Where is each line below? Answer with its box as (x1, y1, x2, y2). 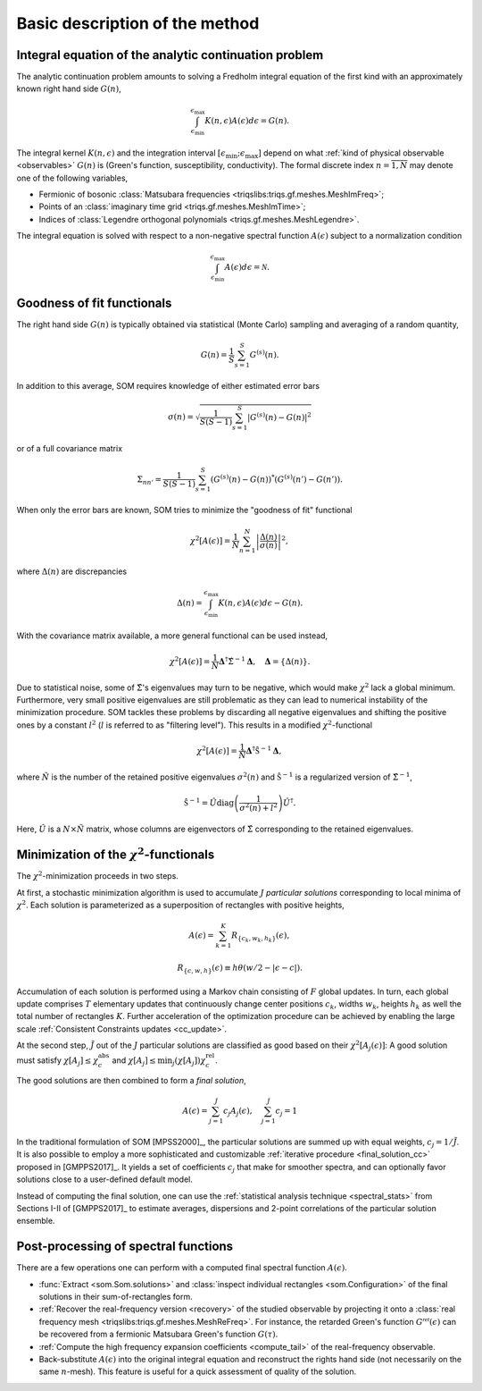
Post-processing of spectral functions (16, 1239, 234, 1254)
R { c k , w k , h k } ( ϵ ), (230, 931, 290, 944)
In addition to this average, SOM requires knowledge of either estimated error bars (16, 380, 320, 391)
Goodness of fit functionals (16, 295, 172, 310)
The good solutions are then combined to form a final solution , (16, 1075, 246, 1086)
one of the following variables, (16, 173, 129, 183)
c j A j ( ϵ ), (223, 1106, 253, 1117)
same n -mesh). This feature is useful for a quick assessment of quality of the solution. (38, 1366, 357, 1377)
